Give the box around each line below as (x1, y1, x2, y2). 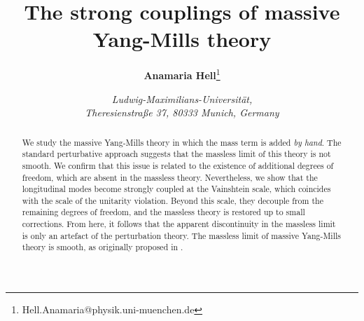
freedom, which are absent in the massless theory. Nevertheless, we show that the (22, 171, 318, 183)
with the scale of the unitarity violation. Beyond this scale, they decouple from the (22, 194, 323, 206)
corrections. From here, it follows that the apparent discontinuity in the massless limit (22, 218, 336, 230)
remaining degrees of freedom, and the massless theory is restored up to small (22, 206, 305, 218)
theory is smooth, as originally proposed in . (22, 241, 183, 253)
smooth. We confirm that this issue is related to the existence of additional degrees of (22, 159, 334, 171)
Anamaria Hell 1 (143, 66, 220, 82)
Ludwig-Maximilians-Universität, (111, 91, 253, 106)
